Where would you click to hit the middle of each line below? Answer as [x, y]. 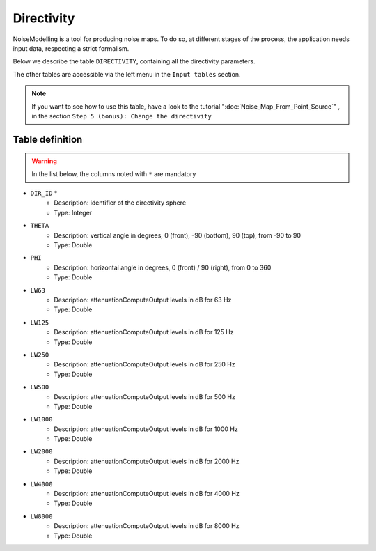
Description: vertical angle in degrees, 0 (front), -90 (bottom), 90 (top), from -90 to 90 [178, 235]
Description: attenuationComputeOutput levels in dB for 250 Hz [145, 364]
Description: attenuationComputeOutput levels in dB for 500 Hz [145, 396]
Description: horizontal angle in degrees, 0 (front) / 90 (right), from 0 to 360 [163, 267]
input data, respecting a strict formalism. [71, 48]
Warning [44, 161]
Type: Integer [73, 212]
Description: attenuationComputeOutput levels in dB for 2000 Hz [147, 461]
